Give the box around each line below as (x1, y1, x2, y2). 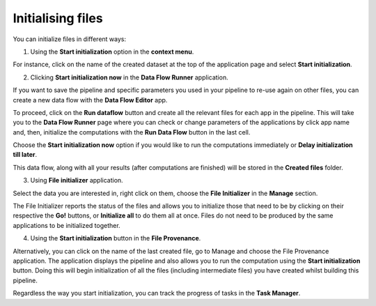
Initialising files (13, 10, 104, 26)
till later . (13, 151, 38, 159)
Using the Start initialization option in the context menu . (30, 47, 194, 56)
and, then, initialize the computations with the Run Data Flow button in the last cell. (13, 128, 251, 136)
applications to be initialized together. (13, 221, 121, 229)
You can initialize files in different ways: (13, 35, 127, 43)
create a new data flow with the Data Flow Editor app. (13, 95, 168, 104)
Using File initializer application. (30, 176, 123, 185)
